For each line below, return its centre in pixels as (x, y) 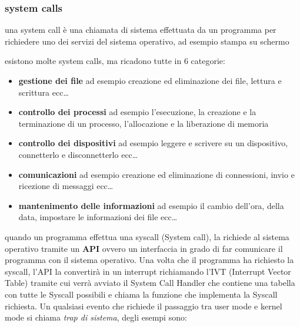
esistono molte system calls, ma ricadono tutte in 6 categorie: (115, 61)
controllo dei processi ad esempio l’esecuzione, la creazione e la (137, 112)
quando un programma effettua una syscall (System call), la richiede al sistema (147, 236)
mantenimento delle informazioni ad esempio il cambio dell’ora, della (151, 205)
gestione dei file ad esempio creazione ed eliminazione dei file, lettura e (150, 80)
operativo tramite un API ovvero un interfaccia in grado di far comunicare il (144, 248)
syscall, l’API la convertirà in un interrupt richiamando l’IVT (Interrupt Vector (148, 271)
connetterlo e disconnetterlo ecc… (78, 154)
